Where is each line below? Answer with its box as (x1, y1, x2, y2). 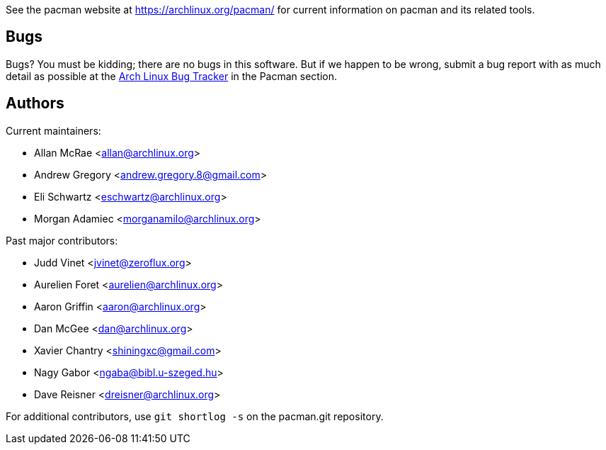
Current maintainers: (6, 124, 101, 137)
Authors (6, 94, 64, 113)
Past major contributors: (6, 234, 118, 247)
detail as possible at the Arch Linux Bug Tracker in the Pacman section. (6, 69, 338, 82)
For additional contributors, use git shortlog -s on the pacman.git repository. (6, 410, 384, 422)
